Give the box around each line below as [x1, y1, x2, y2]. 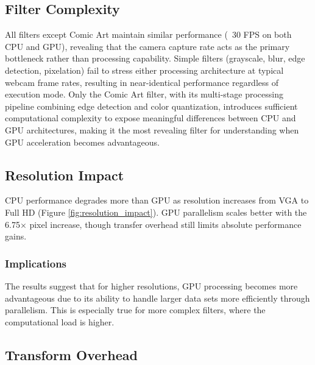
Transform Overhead [5, 345, 138, 364]
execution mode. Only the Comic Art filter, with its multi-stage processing [5, 88, 283, 101]
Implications [5, 255, 67, 271]
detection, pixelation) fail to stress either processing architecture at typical [5, 63, 284, 76]
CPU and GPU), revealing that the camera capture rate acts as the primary [5, 40, 290, 52]
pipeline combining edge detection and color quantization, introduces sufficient [5, 99, 298, 112]
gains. [5, 230, 27, 243]
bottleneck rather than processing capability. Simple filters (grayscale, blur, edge [5, 52, 305, 65]
